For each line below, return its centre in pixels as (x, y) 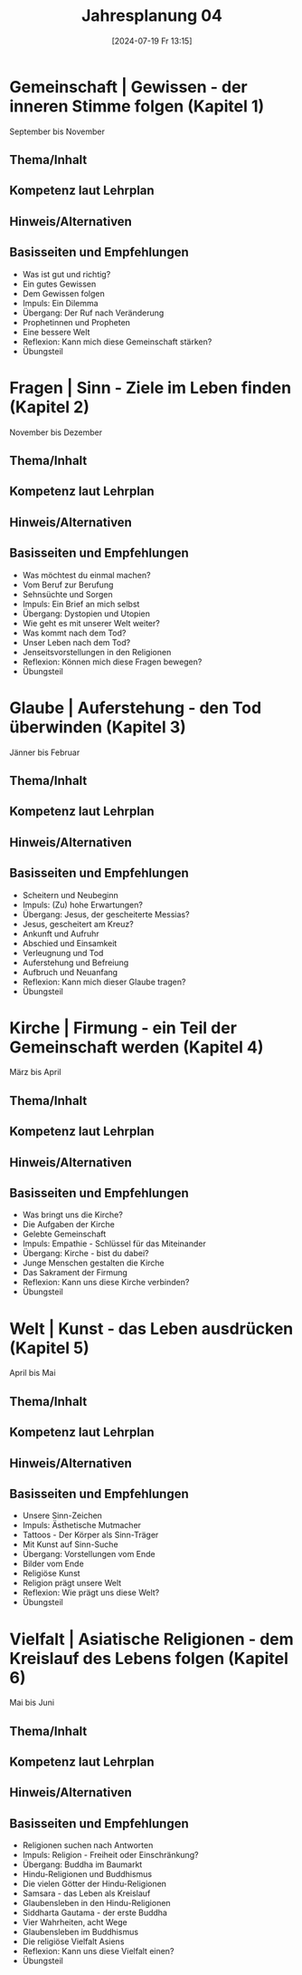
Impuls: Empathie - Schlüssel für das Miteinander (114, 1244)
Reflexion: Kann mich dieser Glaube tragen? (104, 982)
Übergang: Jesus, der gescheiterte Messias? (106, 914)
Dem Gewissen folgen (64, 293)
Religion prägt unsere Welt (72, 1583)
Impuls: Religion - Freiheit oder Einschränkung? (110, 1855)
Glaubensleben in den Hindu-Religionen (96, 1903)
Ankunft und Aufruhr (61, 934)
